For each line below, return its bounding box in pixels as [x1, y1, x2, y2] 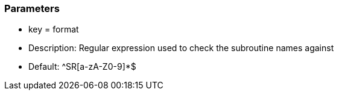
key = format [28, 24, 79, 35]
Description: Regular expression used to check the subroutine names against [28, 43, 334, 54]
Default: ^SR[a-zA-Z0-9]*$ [28, 61, 136, 72]
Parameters [4, 2, 60, 14]
